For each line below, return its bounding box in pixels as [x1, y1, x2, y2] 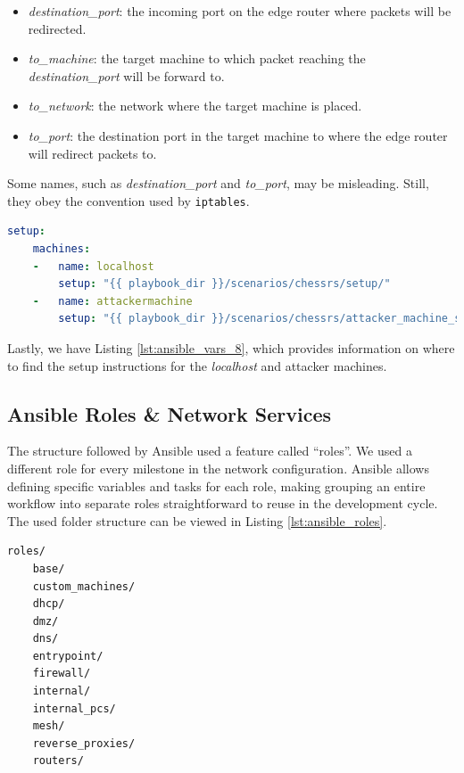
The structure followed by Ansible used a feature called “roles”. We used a [7, 441, 412, 460]
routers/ [32, 754, 84, 768]
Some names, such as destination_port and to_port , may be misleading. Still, [7, 174, 429, 193]
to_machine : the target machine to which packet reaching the [28, 49, 366, 68]
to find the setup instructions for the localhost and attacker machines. [7, 356, 387, 374]
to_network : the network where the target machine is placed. [28, 96, 362, 115]
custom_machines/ [32, 580, 136, 593]
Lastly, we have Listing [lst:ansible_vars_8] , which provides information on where [7, 338, 455, 357]
